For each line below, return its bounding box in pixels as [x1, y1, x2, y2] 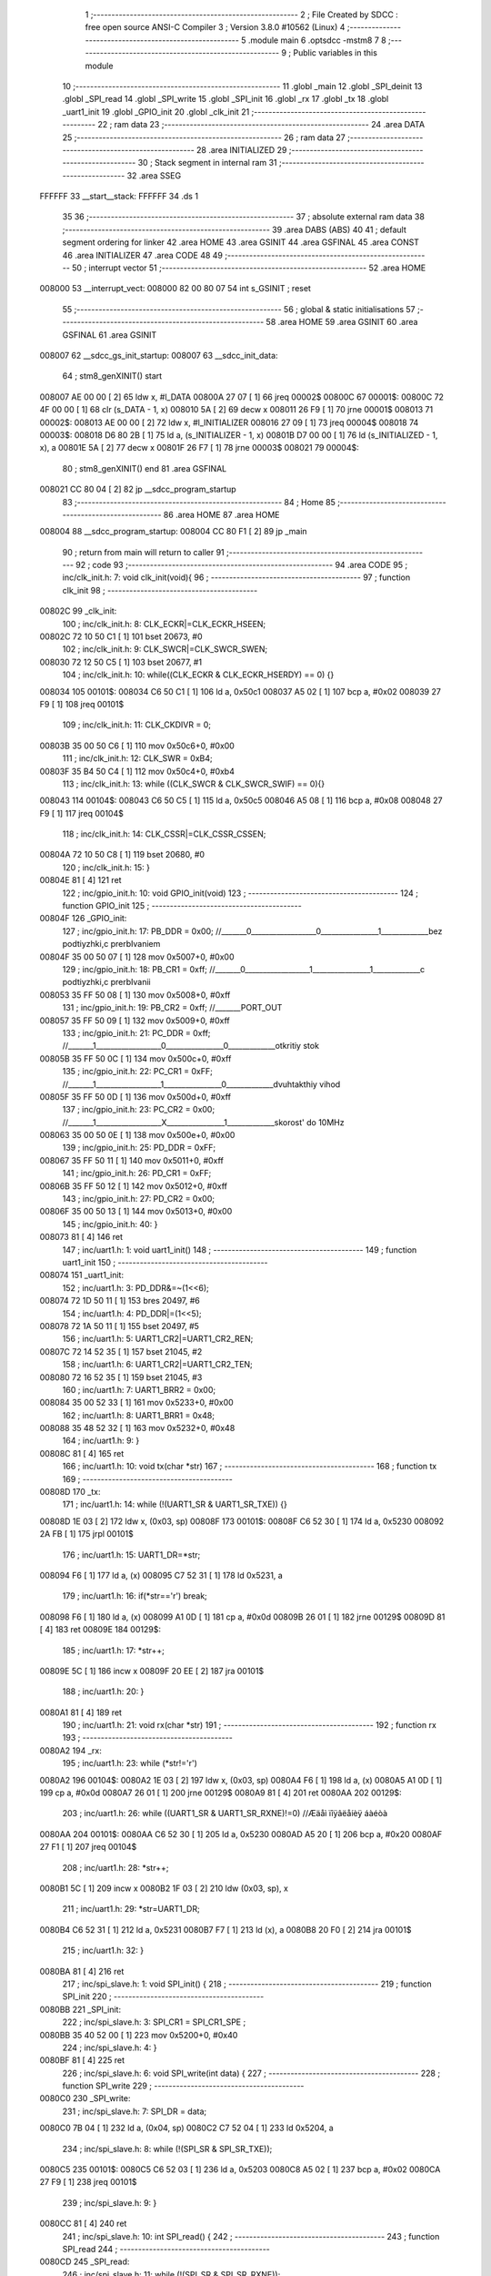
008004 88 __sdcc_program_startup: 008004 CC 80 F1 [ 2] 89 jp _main [39, 526, 308, 537]
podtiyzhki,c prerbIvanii [62, 977, 152, 988]
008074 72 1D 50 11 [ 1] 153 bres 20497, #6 [39, 1295, 200, 1306]
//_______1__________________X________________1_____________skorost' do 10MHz [62, 1116, 345, 1128]
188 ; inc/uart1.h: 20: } [62, 1686, 145, 1697]
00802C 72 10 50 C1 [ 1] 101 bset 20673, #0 [39, 631, 203, 642]
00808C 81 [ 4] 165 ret [39, 1448, 125, 1458]
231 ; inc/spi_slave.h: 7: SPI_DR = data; [62, 2106, 207, 2117]
